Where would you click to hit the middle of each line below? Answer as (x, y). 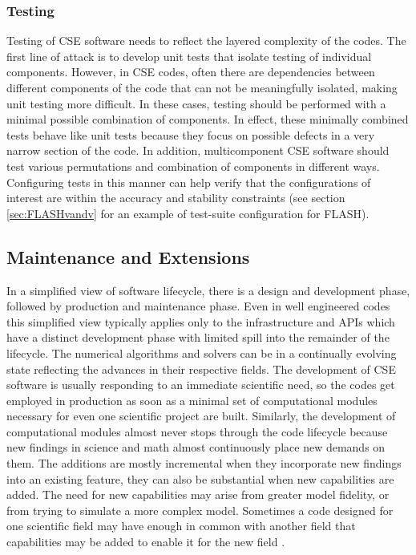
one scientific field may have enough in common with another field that (181, 526)
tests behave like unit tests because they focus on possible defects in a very (191, 134)
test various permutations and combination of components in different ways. (193, 166)
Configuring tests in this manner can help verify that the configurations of (189, 182)
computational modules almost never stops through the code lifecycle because (197, 431)
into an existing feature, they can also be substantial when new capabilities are (200, 478)
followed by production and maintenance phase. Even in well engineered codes (198, 306)
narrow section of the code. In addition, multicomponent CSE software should (198, 150)
